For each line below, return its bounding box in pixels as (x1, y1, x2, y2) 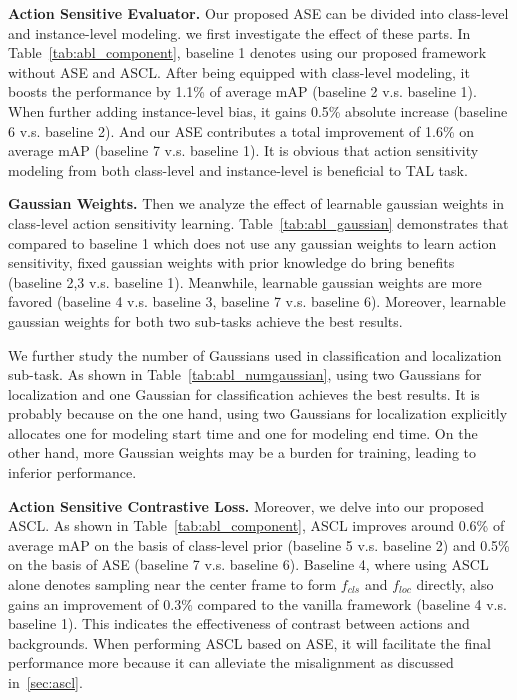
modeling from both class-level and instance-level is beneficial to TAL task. (8, 159, 468, 180)
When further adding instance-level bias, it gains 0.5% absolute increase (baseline (8, 100, 508, 121)
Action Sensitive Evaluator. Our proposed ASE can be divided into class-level (8, 3, 509, 23)
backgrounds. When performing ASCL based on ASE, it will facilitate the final (8, 632, 491, 653)
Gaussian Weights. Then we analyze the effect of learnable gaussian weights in (8, 193, 505, 214)
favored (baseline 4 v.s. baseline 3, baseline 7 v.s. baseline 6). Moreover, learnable (8, 291, 506, 312)
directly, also (416, 574, 494, 595)
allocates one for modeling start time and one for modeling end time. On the (8, 422, 478, 443)
